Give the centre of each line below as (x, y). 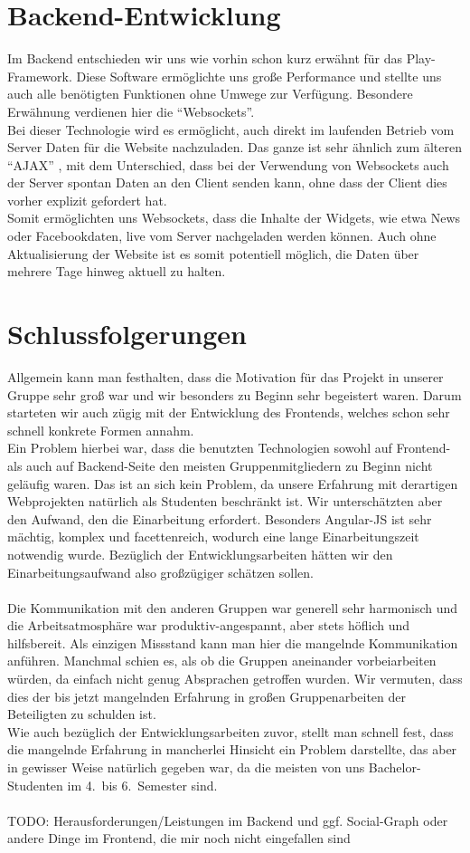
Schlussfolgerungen (127, 334)
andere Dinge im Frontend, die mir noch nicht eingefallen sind (179, 838)
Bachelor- (395, 767)
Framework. (40, 76)
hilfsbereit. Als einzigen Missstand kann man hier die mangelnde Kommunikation (233, 642)
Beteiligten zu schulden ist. (82, 714)
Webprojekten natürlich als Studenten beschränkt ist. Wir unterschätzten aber (225, 501)
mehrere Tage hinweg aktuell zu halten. (117, 271)
